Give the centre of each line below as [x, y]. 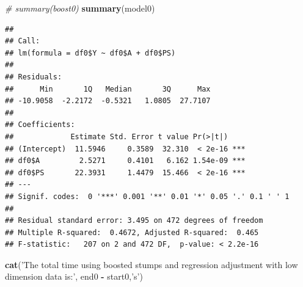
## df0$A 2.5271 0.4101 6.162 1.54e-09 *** [125, 161]
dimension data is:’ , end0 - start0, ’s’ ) [74, 276]
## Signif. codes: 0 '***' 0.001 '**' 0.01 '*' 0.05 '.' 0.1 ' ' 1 [147, 196]
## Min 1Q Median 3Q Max [108, 89]
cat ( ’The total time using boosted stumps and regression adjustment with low [151, 264]
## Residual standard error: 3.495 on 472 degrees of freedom [134, 221]
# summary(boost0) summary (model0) [80, 8]
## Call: [23, 41]
